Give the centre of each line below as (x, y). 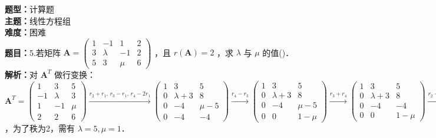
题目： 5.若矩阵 (33, 52)
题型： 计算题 (29, 9)
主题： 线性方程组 (38, 20)
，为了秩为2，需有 (40, 128)
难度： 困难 (25, 32)
